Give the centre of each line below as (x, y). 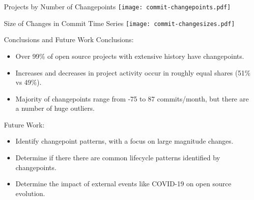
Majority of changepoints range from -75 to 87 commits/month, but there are (132, 98)
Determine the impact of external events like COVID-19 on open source (123, 184)
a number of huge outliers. (55, 108)
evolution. (30, 193)
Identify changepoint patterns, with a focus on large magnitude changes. (124, 141)
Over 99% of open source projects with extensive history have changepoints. (130, 56)
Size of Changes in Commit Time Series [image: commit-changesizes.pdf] (119, 23)
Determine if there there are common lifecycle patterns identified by (118, 158)
